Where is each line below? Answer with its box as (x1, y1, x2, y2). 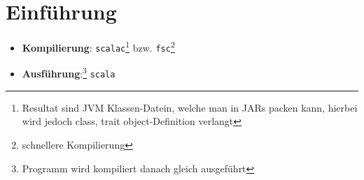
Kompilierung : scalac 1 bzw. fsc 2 (22, 38, 175, 54)
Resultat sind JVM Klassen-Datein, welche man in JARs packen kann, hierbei (22, 100, 358, 114)
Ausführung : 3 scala (22, 64, 115, 81)
